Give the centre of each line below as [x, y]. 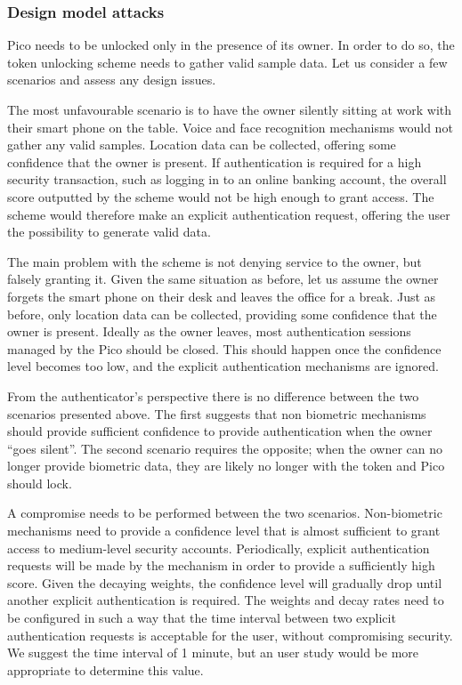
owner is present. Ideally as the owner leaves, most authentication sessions [209, 331]
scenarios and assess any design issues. [112, 80]
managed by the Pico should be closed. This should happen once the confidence [224, 348]
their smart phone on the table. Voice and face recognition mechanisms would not [230, 127]
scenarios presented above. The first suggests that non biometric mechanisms [217, 413]
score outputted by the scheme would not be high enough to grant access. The [221, 196]
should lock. [40, 483]
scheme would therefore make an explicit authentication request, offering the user [229, 214]
